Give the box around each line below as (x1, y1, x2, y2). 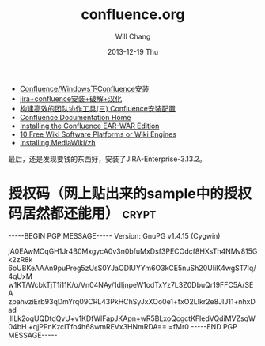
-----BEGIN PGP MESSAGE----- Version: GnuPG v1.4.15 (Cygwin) (8, 231, 221, 240)
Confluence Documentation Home (19, 112, 131, 122)
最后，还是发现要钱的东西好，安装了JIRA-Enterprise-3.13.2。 (8, 154, 207, 164)
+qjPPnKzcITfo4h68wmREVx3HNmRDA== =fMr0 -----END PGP (28, 322, 237, 331)
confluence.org (81, 6, 185, 24)
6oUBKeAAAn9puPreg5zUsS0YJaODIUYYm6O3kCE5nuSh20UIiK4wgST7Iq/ (8, 263, 256, 273)
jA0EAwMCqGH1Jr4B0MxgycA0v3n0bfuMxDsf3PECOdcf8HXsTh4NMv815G (8, 246, 258, 256)
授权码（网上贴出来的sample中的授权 (8, 185, 252, 203)
